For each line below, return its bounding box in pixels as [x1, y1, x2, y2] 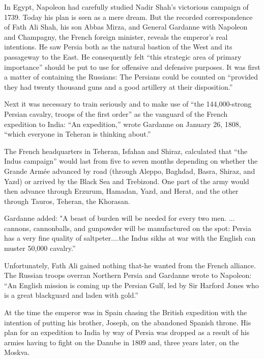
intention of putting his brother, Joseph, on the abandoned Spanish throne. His [4, 317, 251, 327]
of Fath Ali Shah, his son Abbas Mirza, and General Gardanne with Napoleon [4, 21, 248, 32]
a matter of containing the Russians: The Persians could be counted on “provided [4, 71, 258, 82]
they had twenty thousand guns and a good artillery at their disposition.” [4, 81, 233, 92]
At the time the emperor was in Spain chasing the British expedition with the [4, 307, 247, 318]
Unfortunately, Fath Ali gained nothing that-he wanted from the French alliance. [4, 260, 256, 270]
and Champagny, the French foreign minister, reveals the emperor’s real [4, 31, 228, 42]
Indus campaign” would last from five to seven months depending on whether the [4, 156, 258, 166]
